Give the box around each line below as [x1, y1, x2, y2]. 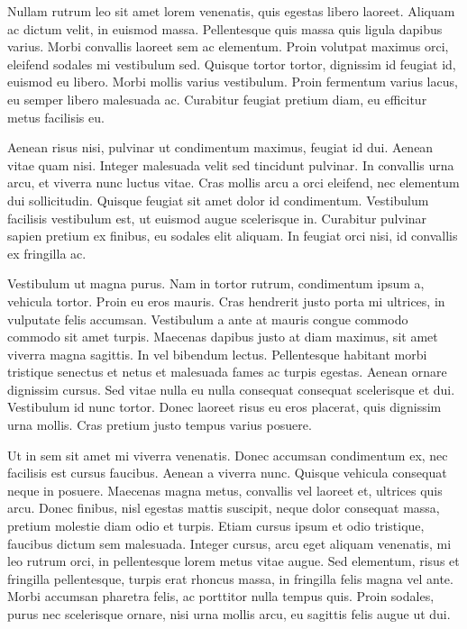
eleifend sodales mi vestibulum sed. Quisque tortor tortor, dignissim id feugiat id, [7, 54, 456, 73]
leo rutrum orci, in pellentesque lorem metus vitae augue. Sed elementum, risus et [7, 552, 460, 570]
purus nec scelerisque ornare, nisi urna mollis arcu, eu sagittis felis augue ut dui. [7, 605, 451, 623]
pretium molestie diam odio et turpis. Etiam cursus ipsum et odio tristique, [7, 516, 425, 535]
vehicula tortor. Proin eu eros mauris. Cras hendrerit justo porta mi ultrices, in [7, 291, 445, 310]
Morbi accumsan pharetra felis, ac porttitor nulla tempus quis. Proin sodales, [7, 587, 435, 606]
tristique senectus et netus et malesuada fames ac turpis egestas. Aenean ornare [7, 362, 447, 381]
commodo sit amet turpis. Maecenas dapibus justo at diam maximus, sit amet [7, 327, 438, 346]
